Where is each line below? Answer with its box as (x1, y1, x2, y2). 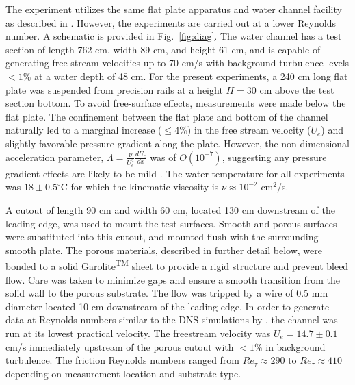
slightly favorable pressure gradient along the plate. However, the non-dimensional (5, 136, 350, 150)
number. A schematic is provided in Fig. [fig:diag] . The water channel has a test (5, 29, 342, 43)
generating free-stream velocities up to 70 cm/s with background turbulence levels (5, 55, 350, 70)
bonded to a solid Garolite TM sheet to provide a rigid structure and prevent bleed (5, 257, 349, 273)
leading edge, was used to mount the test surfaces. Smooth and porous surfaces (5, 216, 337, 230)
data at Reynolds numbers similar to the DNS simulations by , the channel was (5, 312, 338, 327)
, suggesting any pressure (222, 149, 327, 164)
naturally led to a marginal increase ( (5, 123, 162, 137)
